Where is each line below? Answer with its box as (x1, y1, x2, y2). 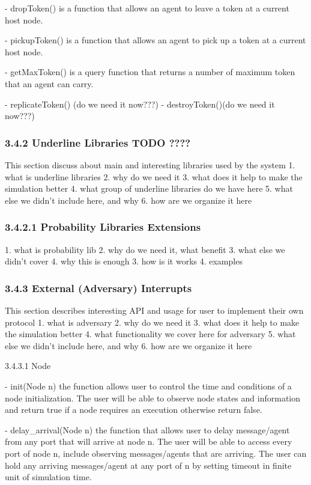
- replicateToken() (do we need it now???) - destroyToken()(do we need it (5, 97, 275, 110)
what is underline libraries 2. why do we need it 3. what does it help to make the (5, 170, 303, 183)
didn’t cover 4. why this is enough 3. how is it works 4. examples (5, 255, 243, 267)
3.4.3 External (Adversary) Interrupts (5, 280, 192, 295)
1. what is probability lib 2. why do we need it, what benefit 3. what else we (5, 243, 285, 255)
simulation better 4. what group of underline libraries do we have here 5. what (5, 182, 293, 195)
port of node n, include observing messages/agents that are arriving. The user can (5, 447, 307, 459)
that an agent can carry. (5, 77, 94, 90)
